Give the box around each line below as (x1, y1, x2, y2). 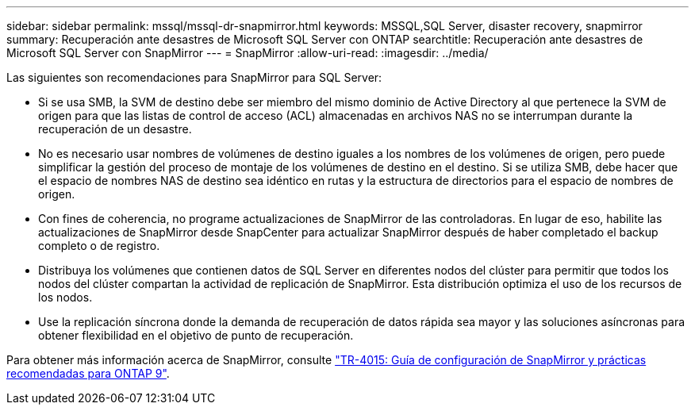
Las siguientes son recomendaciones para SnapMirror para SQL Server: (6, 71, 382, 84)
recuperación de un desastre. (38, 122, 192, 136)
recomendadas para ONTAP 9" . (6, 367, 170, 380)
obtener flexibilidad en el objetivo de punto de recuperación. (38, 328, 354, 342)
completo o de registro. (38, 239, 160, 252)
